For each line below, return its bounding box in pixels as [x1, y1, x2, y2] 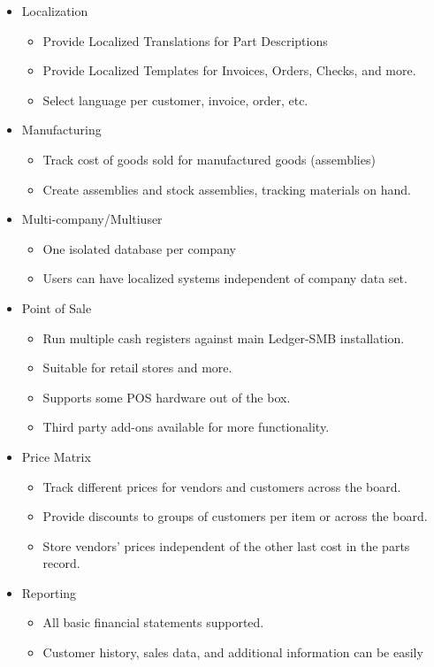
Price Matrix [21, 447, 91, 465]
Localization [21, 2, 88, 19]
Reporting [21, 583, 77, 602]
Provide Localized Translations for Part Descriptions [42, 31, 328, 50]
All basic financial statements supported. [42, 613, 264, 632]
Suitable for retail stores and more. [42, 358, 232, 377]
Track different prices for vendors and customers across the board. [42, 477, 401, 495]
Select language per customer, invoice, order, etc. [42, 90, 308, 109]
